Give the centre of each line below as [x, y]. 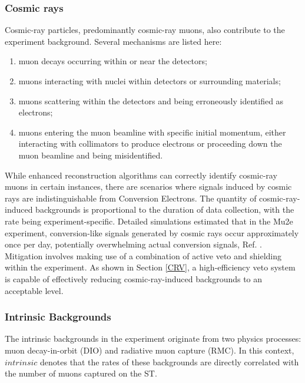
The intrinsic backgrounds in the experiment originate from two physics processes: [153, 339]
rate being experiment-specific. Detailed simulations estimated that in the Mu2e [149, 221]
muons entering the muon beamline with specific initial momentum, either [152, 132]
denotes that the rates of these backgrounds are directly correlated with [170, 361]
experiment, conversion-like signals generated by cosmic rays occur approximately [152, 232]
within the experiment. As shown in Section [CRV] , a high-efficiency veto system [150, 267]
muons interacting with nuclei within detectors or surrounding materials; [150, 81]
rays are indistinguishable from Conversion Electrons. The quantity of [131, 198]
